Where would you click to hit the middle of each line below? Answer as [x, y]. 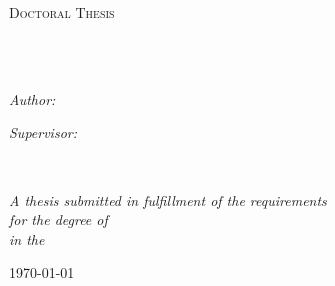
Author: [32, 98]
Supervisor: [43, 132]
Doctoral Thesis [62, 12]
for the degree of [58, 219]
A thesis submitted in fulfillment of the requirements [168, 199]
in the [27, 238]
